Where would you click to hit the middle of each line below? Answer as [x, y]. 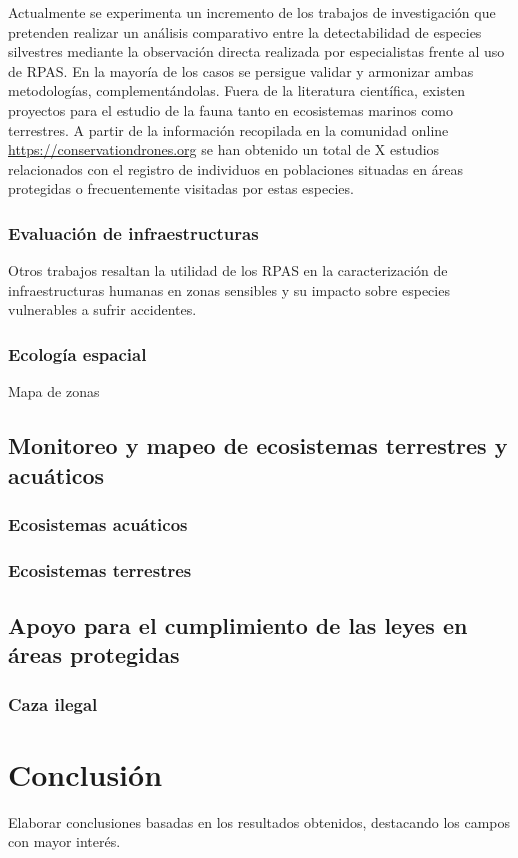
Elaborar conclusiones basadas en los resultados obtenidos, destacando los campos [259, 821]
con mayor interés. [64, 841]
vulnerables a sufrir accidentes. [102, 309]
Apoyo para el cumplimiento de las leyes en [238, 625]
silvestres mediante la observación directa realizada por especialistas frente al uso [256, 51]
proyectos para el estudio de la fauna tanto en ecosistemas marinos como [231, 109]
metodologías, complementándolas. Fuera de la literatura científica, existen [237, 90]
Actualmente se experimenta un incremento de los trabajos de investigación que [252, 12]
